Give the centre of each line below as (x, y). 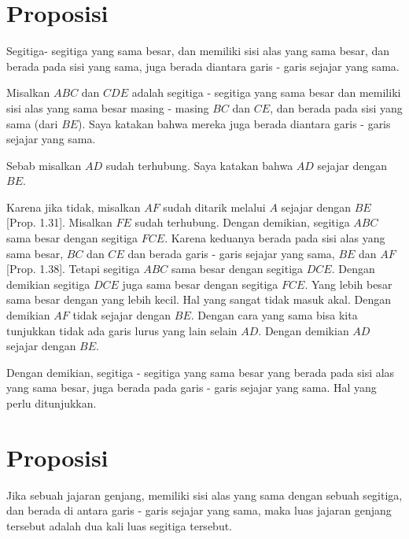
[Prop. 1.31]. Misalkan (59, 222)
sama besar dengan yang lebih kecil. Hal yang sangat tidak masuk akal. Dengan (199, 299)
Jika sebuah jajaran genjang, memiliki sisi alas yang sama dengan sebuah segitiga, (204, 495)
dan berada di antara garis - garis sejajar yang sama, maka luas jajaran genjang (199, 510)
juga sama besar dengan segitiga (200, 284)
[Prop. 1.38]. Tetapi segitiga (73, 269)
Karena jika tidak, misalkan (74, 207)
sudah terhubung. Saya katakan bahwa (199, 165)
